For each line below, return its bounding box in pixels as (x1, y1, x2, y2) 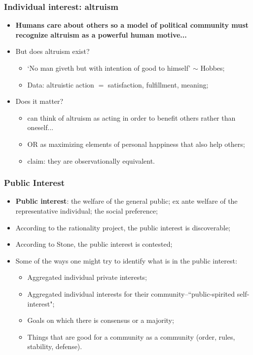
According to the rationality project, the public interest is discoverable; (15, 222, 231, 232)
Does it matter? (15, 96, 64, 106)
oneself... (27, 122, 54, 133)
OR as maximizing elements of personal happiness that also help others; (27, 138, 245, 149)
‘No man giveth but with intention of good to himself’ (27, 63, 191, 73)
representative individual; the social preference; (15, 205, 158, 216)
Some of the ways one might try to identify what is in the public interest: (15, 255, 237, 266)
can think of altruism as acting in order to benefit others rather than (27, 112, 236, 123)
